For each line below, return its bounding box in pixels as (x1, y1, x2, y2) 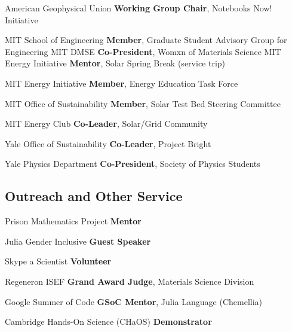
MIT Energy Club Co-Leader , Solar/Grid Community (5, 117, 208, 130)
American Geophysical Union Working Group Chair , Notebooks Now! (5, 2, 272, 14)
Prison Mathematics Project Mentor (5, 215, 142, 227)
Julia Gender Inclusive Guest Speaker (5, 234, 151, 247)
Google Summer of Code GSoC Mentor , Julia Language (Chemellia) (5, 295, 263, 307)
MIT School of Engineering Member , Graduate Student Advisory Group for (5, 33, 287, 46)
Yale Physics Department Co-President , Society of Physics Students (5, 157, 260, 170)
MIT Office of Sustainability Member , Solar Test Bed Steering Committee (5, 97, 281, 109)
